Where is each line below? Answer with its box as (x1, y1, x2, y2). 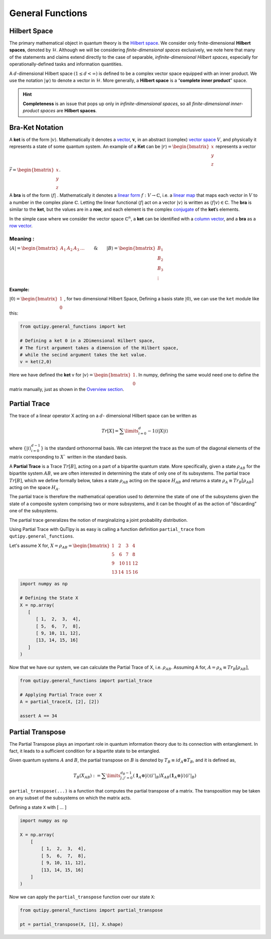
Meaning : (9, 235, 35, 242)
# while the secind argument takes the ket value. (20, 352, 148, 357)
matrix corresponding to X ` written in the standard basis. (9, 454, 127, 460)
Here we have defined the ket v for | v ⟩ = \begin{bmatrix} (9, 372, 131, 378)
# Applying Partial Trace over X (20, 692, 102, 697)
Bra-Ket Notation (9, 123, 64, 132)
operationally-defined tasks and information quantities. (9, 61, 123, 67)
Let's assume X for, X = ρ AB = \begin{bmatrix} (9, 542, 110, 550)
